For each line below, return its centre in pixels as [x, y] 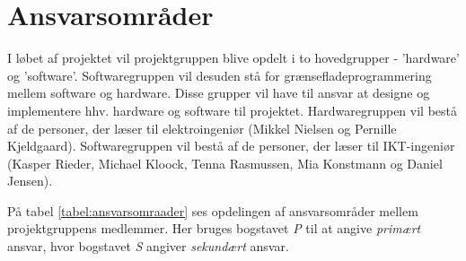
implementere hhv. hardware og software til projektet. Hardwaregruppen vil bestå [232, 110]
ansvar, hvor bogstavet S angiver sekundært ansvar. [148, 246]
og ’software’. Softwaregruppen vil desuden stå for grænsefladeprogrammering [220, 75]
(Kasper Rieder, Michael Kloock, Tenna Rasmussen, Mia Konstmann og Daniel [225, 163]
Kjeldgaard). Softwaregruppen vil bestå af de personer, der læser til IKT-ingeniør [231, 146]
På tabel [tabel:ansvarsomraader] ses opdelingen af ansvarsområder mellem [213, 210]
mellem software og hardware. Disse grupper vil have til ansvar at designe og [219, 93]
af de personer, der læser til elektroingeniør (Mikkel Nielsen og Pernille [202, 128]
